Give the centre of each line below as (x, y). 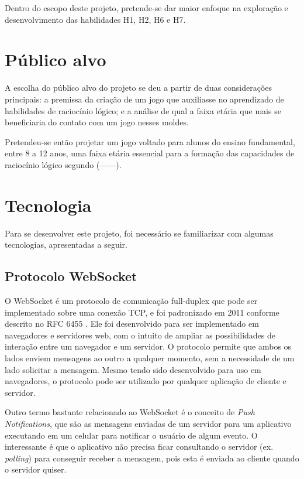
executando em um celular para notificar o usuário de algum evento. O (131, 435)
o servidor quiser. (36, 469)
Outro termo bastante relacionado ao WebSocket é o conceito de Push (130, 412)
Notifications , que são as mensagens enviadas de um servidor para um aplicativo (148, 423)
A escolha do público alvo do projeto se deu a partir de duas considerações (139, 88)
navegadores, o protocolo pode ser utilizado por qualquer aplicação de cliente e (146, 381)
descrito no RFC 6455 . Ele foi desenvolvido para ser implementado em (132, 324)
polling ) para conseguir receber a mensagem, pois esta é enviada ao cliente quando (152, 458)
